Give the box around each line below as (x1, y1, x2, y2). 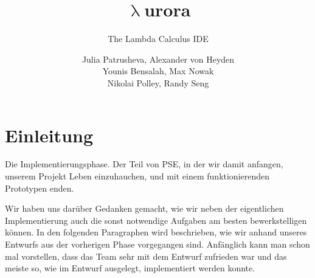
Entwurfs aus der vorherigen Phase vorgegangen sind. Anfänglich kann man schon (5, 238, 310, 250)
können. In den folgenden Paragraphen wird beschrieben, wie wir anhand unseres (5, 226, 307, 238)
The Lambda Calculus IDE (108, 32, 209, 45)
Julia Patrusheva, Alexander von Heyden (81, 52, 235, 65)
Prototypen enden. (5, 181, 74, 194)
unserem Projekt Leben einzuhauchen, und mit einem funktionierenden (5, 170, 270, 182)
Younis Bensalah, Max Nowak (102, 64, 214, 77)
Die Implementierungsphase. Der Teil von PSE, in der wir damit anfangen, (5, 158, 283, 170)
